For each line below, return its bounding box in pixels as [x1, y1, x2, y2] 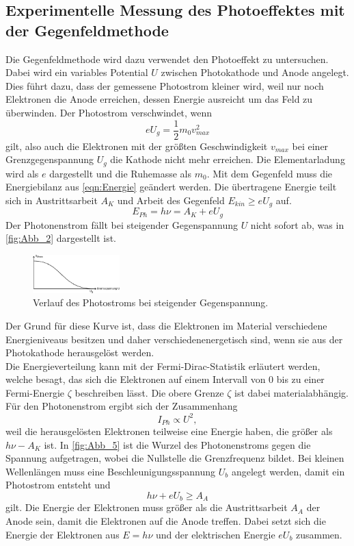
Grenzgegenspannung [5, 152, 94, 166]
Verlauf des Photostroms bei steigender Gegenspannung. [33, 295, 269, 310]
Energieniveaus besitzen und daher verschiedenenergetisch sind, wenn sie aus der [5, 332, 343, 346]
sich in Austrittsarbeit [5, 193, 98, 207]
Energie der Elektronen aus [5, 527, 120, 541]
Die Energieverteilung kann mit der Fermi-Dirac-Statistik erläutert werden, [5, 358, 321, 373]
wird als [5, 166, 39, 180]
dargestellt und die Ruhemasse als [49, 166, 192, 180]
